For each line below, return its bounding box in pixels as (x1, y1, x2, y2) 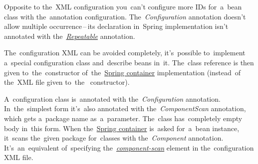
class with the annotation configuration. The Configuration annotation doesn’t (4, 11, 246, 21)
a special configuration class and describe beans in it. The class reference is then (4, 57, 254, 67)
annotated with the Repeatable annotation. (4, 30, 135, 41)
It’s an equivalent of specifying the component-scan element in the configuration (4, 142, 254, 153)
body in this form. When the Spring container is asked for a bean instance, (4, 123, 240, 133)
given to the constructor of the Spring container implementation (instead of (4, 67, 241, 77)
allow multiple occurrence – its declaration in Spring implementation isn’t (4, 21, 229, 31)
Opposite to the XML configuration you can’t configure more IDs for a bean (4, 1, 242, 11)
